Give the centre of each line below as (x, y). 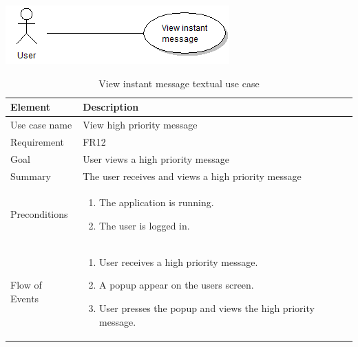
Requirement (38, 141)
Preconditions (39, 214)
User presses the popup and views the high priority (207, 308)
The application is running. (157, 202)
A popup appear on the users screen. (177, 285)
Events (25, 299)
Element (30, 107)
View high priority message (140, 125)
